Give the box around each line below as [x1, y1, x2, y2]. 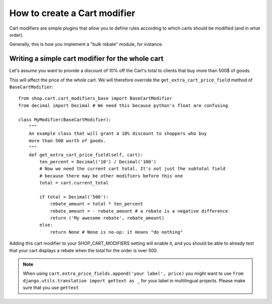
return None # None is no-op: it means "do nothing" [50, 229, 183, 235]
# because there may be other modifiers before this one [39, 173, 183, 178]
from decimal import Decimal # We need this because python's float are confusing [18, 103, 228, 108]
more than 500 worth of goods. [28, 138, 106, 143]
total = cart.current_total [39, 180, 109, 186]
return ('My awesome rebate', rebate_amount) [50, 215, 165, 221]
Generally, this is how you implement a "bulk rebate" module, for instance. [9, 41, 163, 47]
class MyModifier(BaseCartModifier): [18, 117, 112, 123]
